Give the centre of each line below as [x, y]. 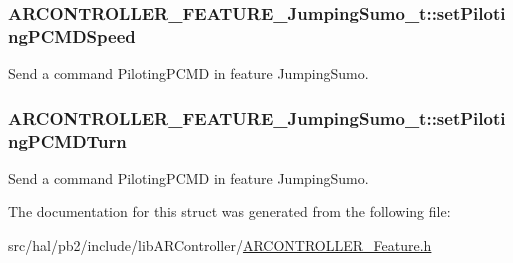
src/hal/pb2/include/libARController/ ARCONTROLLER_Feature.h [220, 245]
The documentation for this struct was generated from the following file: [229, 211]
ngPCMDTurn [67, 140]
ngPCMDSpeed [72, 35]
